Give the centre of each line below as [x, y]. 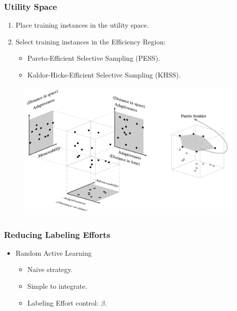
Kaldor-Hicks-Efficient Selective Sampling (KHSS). [104, 75]
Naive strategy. [50, 269]
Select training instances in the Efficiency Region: [91, 41]
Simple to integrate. [57, 286]
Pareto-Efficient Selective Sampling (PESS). [94, 58]
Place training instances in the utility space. [82, 25]
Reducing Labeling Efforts [57, 234]
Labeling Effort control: [63, 302]
